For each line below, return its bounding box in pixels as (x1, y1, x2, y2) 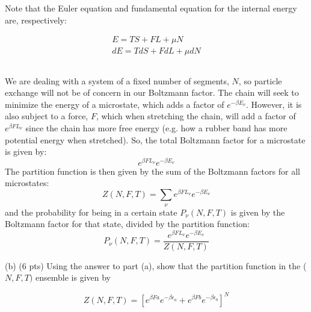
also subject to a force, (5, 110, 88, 122)
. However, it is (246, 98, 302, 110)
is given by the (230, 205, 285, 218)
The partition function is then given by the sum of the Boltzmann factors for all (5, 164, 300, 177)
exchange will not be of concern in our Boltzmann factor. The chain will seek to (5, 86, 299, 99)
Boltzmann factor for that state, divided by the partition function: (5, 217, 250, 230)
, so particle (238, 74, 282, 87)
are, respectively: (5, 13, 67, 26)
